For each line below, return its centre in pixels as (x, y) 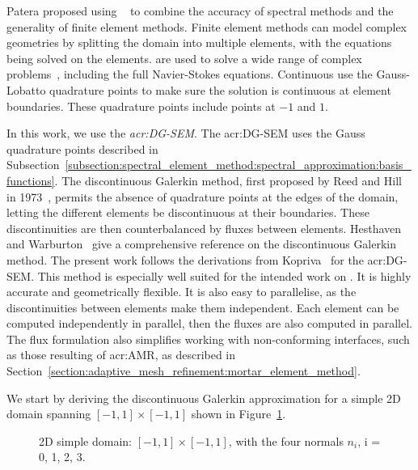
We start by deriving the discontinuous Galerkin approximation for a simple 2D (204, 398)
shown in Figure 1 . (239, 414)
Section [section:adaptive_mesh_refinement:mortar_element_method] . (184, 371)
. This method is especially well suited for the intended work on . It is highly (221, 275)
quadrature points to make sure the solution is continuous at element (220, 89)
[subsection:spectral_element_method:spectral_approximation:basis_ (238, 165)
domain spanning (49, 414)
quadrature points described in (82, 148)
